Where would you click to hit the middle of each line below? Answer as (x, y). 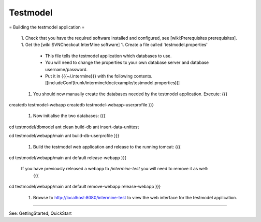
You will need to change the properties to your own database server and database (127, 62)
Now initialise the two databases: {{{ (69, 116)
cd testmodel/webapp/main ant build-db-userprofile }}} (64, 136)
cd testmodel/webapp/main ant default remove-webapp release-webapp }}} (85, 187)
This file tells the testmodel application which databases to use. (108, 56)
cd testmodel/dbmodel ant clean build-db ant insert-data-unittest (74, 127)
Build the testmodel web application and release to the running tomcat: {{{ (107, 147)
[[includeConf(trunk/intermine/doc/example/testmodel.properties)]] (112, 83)
